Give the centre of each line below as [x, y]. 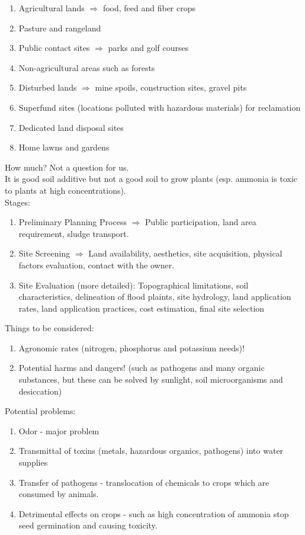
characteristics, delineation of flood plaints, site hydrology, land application [155, 297]
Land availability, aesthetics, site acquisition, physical [185, 253]
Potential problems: [40, 411]
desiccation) [40, 391]
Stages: [17, 202]
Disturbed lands [48, 87]
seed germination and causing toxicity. [88, 525]
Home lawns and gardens [64, 147]
